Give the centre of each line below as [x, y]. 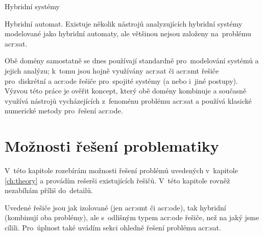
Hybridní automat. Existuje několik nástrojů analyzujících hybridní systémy [124, 23]
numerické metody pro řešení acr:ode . [64, 111]
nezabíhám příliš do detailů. [49, 190]
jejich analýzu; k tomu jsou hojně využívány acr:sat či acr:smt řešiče [112, 70]
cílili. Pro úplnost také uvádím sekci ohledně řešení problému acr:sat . [113, 228]
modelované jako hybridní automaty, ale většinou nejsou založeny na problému [128, 33]
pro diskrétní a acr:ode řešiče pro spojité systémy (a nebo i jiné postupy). [121, 80]
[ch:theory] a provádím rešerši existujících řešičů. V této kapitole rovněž [117, 180]
